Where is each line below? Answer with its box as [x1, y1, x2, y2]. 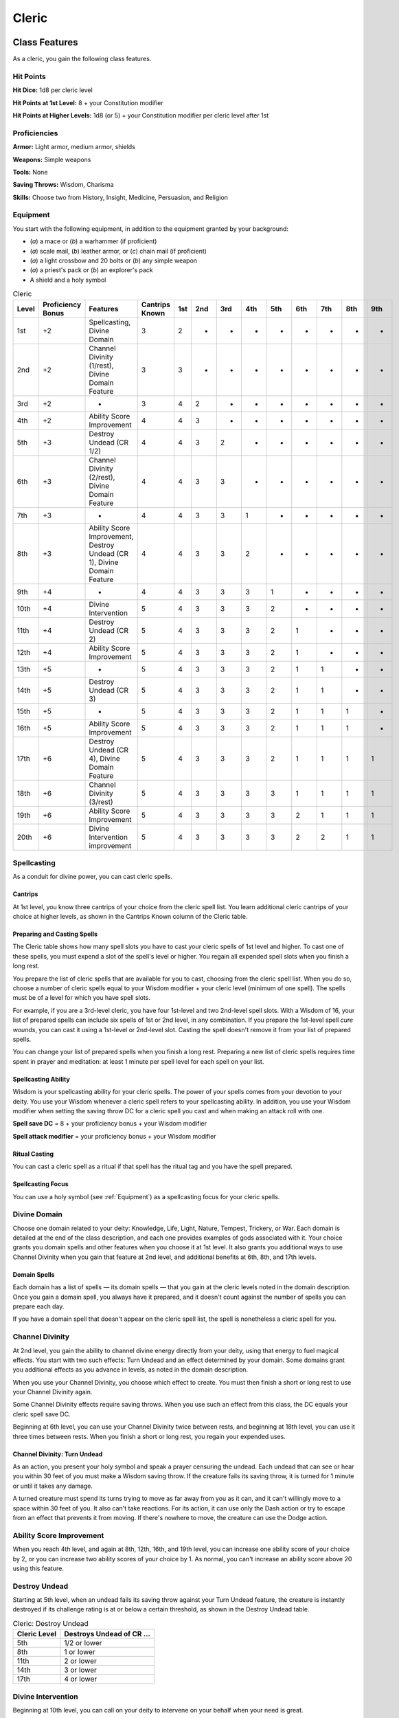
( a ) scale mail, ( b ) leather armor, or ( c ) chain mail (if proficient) [30, 247, 207, 255]
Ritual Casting [12, 1150, 54, 1158]
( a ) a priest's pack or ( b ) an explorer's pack [30, 266, 154, 274]
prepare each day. [12, 1302, 65, 1310]
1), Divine [89, 557, 119, 567]
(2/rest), [89, 472, 115, 482]
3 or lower [64, 1665, 98, 1675]
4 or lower [64, 1674, 98, 1684]
